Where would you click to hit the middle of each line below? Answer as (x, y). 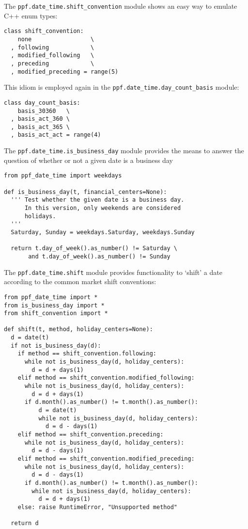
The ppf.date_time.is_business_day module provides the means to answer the (124, 151)
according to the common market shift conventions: (80, 281)
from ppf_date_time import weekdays (63, 176)
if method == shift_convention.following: (87, 354)
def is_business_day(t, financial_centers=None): (85, 192)
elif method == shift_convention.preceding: (91, 434)
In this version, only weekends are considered (103, 208)
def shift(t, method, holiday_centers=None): (78, 329)
